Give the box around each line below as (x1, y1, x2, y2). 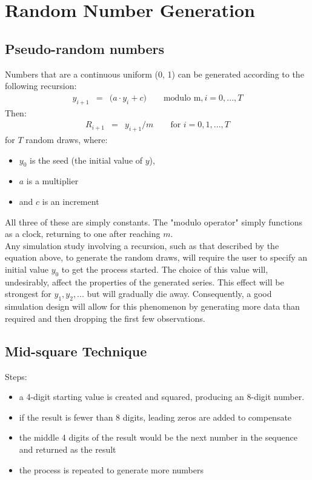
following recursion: (5, 79, 77, 92)
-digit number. (251, 390, 305, 403)
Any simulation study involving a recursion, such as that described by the (5, 239, 279, 252)
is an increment (42, 195, 99, 207)
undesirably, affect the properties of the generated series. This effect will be (5, 275, 284, 288)
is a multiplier (26, 175, 79, 187)
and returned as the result (19, 442, 116, 455)
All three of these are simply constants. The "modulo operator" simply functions (5, 215, 302, 228)
